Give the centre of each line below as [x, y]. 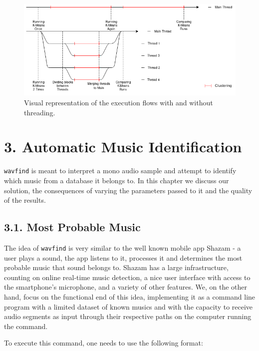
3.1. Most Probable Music [72, 227]
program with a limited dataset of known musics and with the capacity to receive [129, 306]
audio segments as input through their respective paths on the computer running [128, 316]
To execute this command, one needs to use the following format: [104, 343]
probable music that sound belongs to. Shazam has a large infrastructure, [116, 267]
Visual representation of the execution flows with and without [119, 103]
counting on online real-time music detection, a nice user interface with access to [127, 277]
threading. [40, 112]
